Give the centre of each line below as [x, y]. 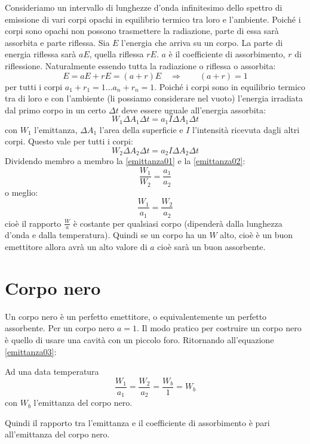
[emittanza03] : [31, 351]
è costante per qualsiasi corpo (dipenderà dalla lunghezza [178, 223]
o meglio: [22, 192]
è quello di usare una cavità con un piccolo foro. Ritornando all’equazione [139, 339]
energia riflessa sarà [41, 54]
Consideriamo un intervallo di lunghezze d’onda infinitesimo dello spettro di [144, 7]
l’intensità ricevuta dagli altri [246, 129]
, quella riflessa [116, 54]
